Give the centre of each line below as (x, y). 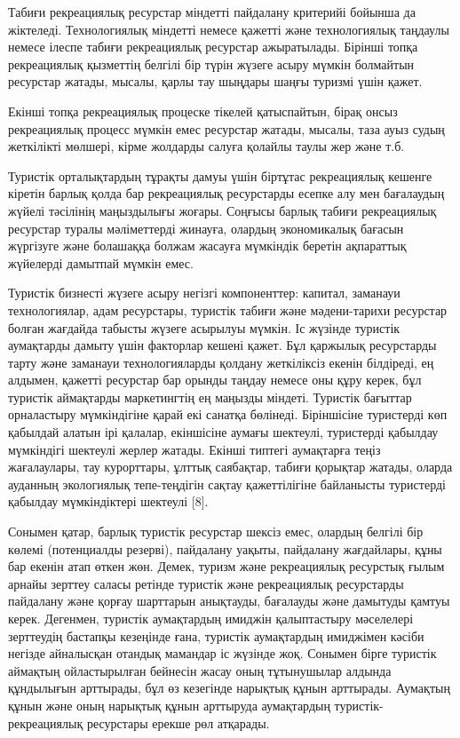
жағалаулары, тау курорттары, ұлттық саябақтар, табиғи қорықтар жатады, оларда (230, 467)
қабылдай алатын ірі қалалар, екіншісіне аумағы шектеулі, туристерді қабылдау (223, 432)
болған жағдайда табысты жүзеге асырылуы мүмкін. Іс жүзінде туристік (204, 327)
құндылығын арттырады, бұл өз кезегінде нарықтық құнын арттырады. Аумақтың (229, 688)
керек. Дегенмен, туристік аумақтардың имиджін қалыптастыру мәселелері (211, 618)
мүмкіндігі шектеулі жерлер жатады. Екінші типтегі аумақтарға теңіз (194, 449)
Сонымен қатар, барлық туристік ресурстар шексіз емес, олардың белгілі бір (216, 532)
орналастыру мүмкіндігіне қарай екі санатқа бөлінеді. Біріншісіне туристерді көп (228, 414)
